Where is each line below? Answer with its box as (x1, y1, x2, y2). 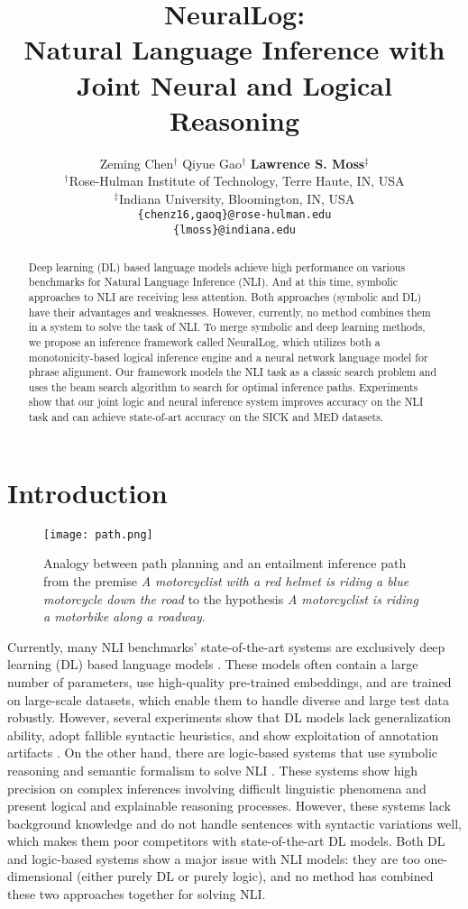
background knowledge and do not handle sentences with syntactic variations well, (7, 813, 462, 832)
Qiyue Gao (182, 153, 242, 172)
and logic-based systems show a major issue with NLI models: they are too (7, 849, 420, 868)
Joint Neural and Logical (77, 66, 392, 103)
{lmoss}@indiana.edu (172, 224, 297, 237)
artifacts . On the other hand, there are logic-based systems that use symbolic (7, 743, 438, 762)
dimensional (7, 867, 73, 886)
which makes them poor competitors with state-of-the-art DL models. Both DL (7, 831, 445, 850)
